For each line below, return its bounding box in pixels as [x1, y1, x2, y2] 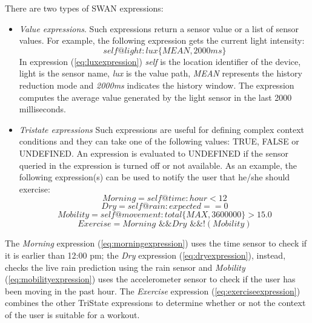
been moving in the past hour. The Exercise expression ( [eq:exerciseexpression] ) [5, 284, 300, 297]
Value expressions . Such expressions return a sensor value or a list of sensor [19, 22, 299, 35]
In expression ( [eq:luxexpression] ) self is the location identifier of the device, [19, 55, 301, 67]
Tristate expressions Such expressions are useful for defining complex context [19, 123, 305, 135]
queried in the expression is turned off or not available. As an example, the [19, 158, 297, 171]
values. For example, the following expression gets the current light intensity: [19, 34, 305, 47]
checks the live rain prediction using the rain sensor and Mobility [5, 260, 245, 273]
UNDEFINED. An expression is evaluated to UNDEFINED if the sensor [19, 146, 288, 159]
